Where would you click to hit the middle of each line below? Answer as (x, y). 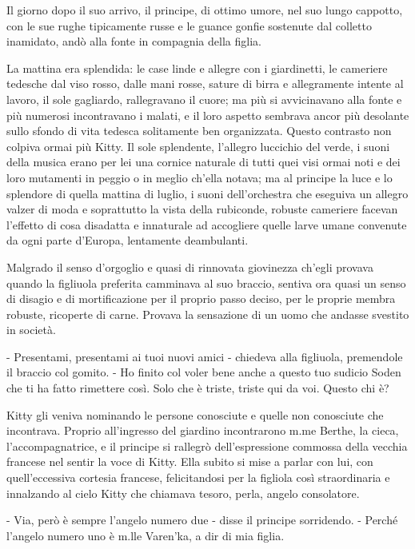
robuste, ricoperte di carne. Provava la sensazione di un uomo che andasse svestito (208, 314)
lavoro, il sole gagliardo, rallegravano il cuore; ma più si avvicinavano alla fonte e (204, 99)
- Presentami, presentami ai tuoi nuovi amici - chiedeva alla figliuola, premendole (205, 356)
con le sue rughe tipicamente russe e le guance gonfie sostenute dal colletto (189, 25)
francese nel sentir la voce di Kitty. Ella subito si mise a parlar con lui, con (190, 461)
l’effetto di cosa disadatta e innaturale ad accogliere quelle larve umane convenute (207, 224)
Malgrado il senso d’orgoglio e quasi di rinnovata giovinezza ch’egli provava (190, 267)
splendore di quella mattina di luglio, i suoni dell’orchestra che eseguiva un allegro (207, 193)
